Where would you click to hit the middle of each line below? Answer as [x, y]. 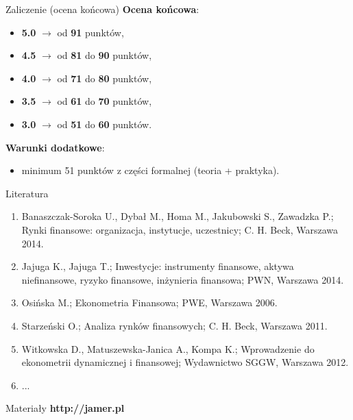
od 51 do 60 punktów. [105, 124]
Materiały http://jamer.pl [65, 408]
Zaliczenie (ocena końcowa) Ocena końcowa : [102, 9]
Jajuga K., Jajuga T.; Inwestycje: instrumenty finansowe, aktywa [158, 266]
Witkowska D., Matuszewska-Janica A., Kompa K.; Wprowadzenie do [168, 348]
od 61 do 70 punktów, [105, 101]
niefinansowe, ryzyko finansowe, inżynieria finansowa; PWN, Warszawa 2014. [183, 279]
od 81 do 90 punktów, [105, 55]
